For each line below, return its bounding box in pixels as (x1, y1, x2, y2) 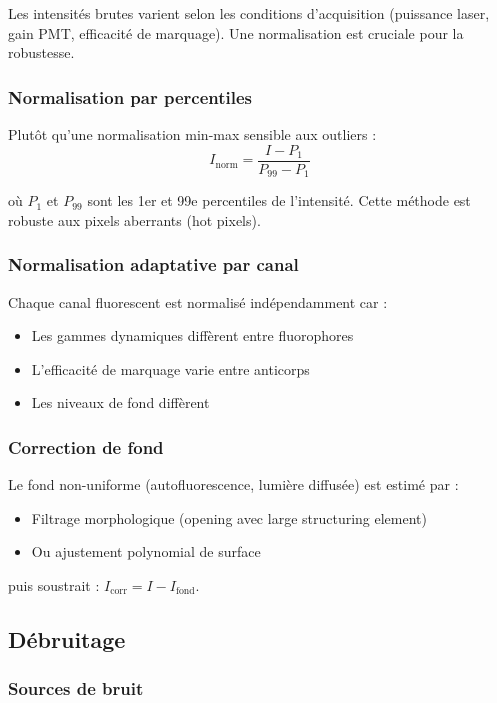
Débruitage (8, 623, 126, 654)
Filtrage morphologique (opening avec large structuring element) (31, 507, 428, 528)
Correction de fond (8, 434, 164, 459)
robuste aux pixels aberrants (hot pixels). (8, 209, 261, 230)
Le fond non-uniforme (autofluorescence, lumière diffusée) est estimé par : (8, 474, 459, 495)
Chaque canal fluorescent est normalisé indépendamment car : (8, 291, 388, 312)
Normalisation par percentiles (8, 84, 253, 109)
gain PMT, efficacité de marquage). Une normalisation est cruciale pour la (8, 22, 464, 43)
